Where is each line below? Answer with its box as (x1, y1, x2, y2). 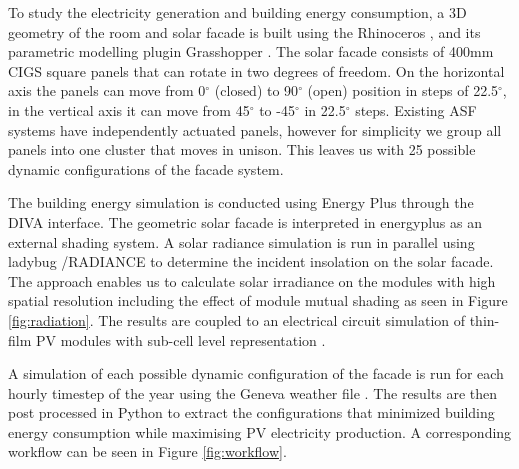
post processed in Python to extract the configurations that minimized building (8, 402, 495, 423)
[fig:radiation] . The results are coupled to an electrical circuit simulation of (8, 309, 466, 330)
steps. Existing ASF (355, 99, 477, 120)
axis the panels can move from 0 (8, 80, 206, 101)
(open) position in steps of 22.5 (307, 80, 499, 101)
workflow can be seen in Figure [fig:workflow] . (8, 441, 287, 462)
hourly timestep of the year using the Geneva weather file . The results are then (8, 382, 498, 403)
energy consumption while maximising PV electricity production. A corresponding (8, 421, 512, 442)
